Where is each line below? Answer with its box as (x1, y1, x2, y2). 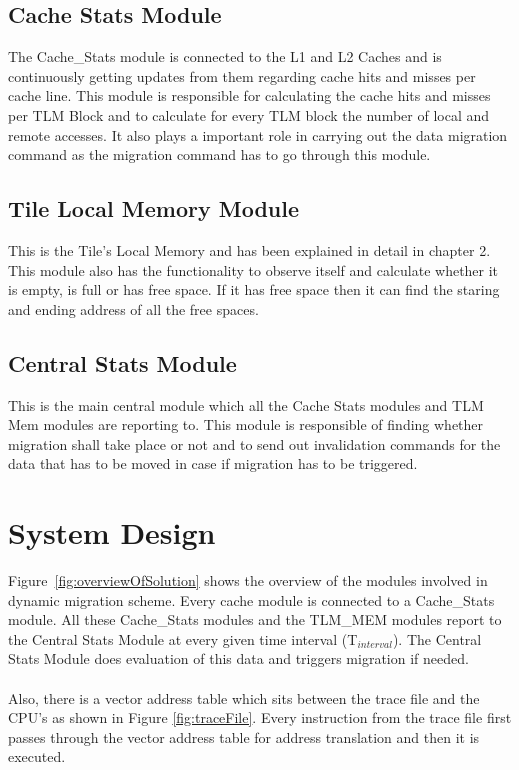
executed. (8, 746, 66, 767)
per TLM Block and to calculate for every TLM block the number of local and (8, 104, 490, 125)
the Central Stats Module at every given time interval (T (8, 628, 358, 649)
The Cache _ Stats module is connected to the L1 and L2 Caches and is (8, 46, 442, 67)
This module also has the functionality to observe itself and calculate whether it (8, 259, 499, 280)
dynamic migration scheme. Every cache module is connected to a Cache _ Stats (8, 589, 495, 610)
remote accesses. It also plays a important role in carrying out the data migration (8, 124, 508, 145)
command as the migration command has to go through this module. (8, 144, 431, 165)
